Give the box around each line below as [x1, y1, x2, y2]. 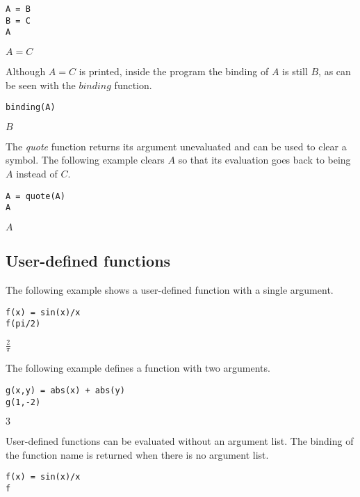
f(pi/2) [6, 319, 41, 329]
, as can [318, 63, 351, 78]
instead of [16, 166, 58, 180]
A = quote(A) [6, 191, 65, 201]
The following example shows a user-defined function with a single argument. [6, 283, 334, 297]
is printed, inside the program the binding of [79, 63, 269, 78]
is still [282, 63, 308, 78]
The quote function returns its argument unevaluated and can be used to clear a [6, 139, 347, 153]
